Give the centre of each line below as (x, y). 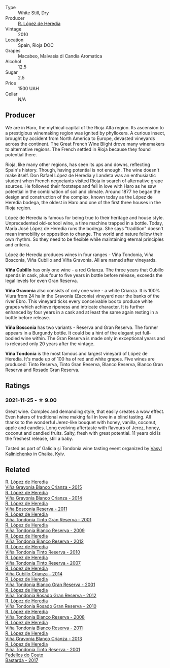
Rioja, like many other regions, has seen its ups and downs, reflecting (78, 164)
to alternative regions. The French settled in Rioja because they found (78, 149)
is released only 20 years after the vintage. (50, 344)
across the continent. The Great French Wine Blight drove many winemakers (85, 144)
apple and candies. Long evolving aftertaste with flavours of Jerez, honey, (83, 428)
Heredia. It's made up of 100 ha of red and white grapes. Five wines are (80, 359)
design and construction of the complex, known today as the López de (79, 197)
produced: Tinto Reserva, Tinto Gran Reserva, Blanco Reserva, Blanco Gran (84, 364)
